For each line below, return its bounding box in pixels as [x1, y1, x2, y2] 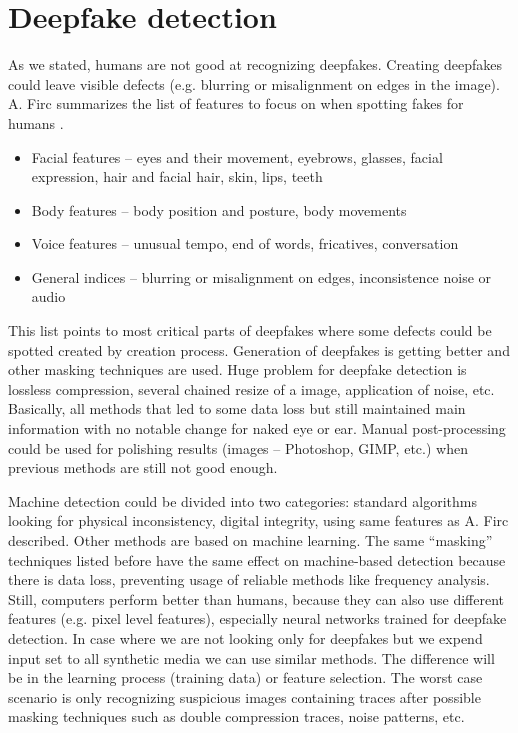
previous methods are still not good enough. [8, 457, 278, 478]
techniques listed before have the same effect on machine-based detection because [8, 549, 506, 570]
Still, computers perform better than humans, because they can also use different [8, 588, 505, 609]
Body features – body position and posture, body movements [31, 199, 407, 220]
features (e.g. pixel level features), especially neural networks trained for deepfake [8, 608, 507, 629]
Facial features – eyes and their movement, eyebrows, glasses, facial [31, 146, 443, 167]
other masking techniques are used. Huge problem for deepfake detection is [8, 359, 467, 380]
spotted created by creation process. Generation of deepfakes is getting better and [8, 339, 510, 360]
